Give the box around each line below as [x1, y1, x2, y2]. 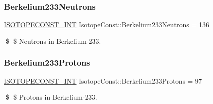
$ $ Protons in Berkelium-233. [5, 92, 97, 102]
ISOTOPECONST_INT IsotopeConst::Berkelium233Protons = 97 [4, 75, 202, 86]
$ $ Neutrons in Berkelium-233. [5, 35, 101, 46]
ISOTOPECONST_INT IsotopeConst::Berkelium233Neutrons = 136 [4, 19, 210, 30]
